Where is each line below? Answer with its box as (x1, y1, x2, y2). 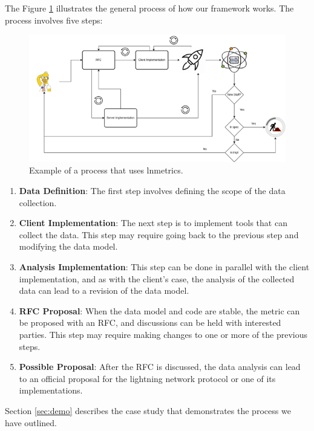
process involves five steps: (5, 13, 103, 26)
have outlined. (5, 416, 57, 429)
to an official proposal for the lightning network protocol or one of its (19, 372, 276, 384)
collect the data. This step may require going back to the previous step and (19, 228, 299, 241)
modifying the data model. (19, 240, 118, 253)
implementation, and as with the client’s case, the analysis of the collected (19, 272, 295, 285)
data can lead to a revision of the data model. (19, 284, 189, 297)
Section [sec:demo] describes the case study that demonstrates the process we (5, 404, 291, 416)
